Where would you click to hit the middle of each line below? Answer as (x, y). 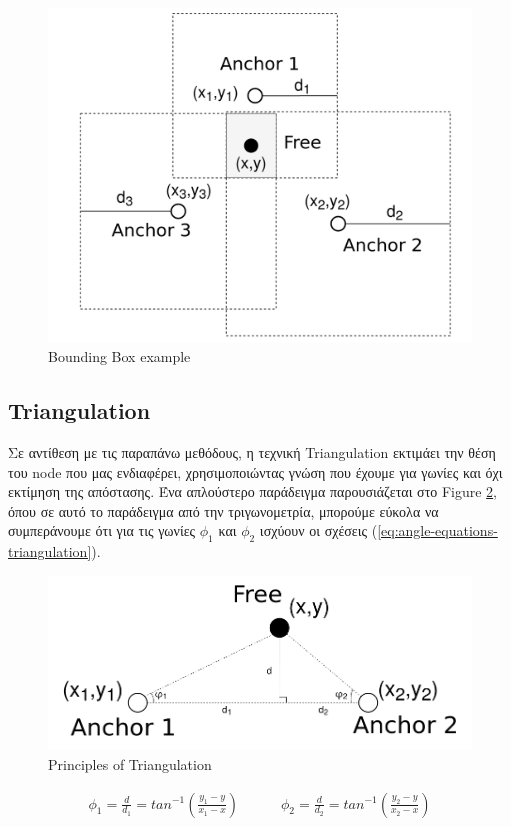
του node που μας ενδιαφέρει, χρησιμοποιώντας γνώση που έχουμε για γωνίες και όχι (255, 471)
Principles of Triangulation (130, 763)
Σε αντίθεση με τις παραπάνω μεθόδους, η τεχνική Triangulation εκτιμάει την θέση (252, 451)
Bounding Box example (119, 356)
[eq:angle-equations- (437, 530)
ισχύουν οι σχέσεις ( (318, 530)
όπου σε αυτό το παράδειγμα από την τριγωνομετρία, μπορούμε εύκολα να (223, 510)
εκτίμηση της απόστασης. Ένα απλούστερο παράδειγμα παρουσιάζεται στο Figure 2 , (253, 491)
